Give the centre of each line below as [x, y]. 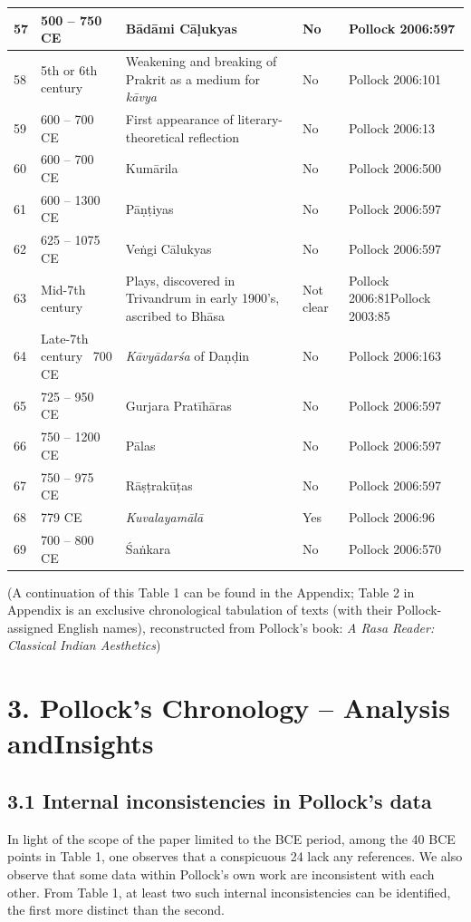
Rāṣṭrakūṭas [159, 485]
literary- [260, 118]
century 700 [77, 356]
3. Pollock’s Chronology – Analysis [229, 708]
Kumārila [152, 168]
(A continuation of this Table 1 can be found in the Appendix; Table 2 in [211, 592]
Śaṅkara [148, 548]
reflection [214, 136]
